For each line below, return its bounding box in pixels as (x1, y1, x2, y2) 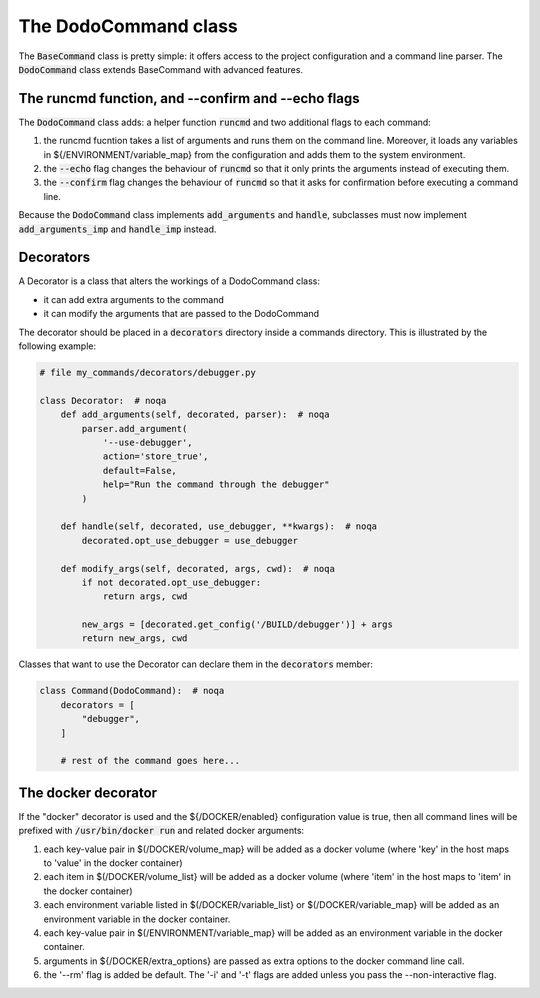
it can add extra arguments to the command (43, 293, 225, 305)
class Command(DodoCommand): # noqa (39, 685, 225, 697)
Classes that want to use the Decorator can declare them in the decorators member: (18, 658, 374, 670)
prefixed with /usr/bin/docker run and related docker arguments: (18, 825, 305, 837)
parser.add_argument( (81, 423, 188, 434)
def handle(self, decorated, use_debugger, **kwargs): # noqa (60, 521, 378, 532)
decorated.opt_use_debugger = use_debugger (81, 535, 299, 546)
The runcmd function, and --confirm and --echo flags (18, 90, 360, 107)
